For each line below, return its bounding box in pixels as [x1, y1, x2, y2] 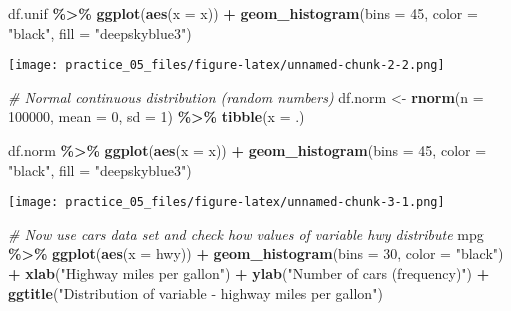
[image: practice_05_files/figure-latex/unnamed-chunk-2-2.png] [8, 58, 445, 73]
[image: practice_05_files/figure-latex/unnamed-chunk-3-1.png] [8, 195, 445, 210]
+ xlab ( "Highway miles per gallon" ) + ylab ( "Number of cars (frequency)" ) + [8, 263, 490, 284]
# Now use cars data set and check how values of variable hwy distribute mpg [8, 223, 484, 244]
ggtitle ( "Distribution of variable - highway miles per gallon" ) [8, 282, 383, 303]
